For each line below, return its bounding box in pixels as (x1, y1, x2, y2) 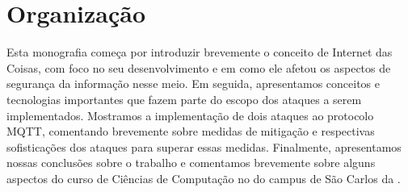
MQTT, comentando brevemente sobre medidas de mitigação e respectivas (6, 123, 375, 140)
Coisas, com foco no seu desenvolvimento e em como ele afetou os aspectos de (6, 59, 391, 76)
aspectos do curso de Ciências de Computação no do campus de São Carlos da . (6, 169, 401, 186)
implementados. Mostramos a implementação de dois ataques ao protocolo (6, 106, 374, 123)
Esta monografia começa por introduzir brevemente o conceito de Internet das (6, 44, 393, 61)
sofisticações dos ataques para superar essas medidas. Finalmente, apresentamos (6, 138, 402, 155)
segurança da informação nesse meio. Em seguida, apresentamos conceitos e (6, 75, 380, 92)
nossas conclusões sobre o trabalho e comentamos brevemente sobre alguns (6, 154, 376, 171)
